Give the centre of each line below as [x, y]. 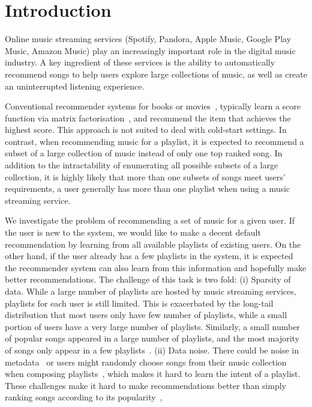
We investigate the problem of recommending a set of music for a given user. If [150, 220]
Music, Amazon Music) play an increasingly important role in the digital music [150, 50]
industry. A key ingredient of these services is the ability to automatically [140, 62]
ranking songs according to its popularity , [84, 397]
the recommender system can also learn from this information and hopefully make [156, 267]
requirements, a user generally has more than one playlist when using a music [148, 188]
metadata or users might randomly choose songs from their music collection [146, 362]
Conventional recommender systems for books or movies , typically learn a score [153, 106]
